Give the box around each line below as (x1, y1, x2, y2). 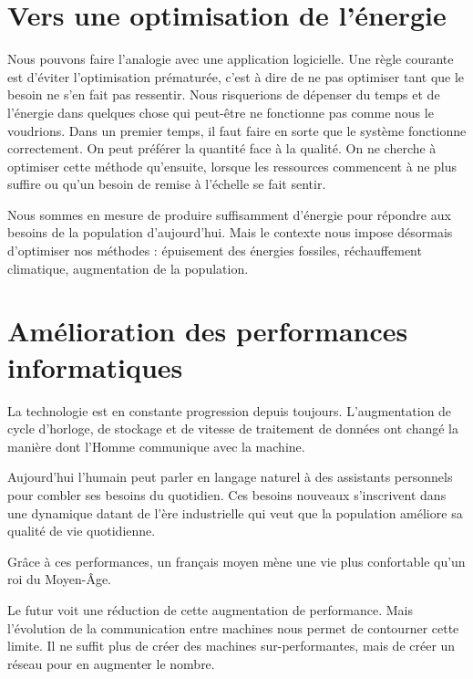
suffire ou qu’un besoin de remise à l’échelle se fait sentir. (7, 174, 326, 193)
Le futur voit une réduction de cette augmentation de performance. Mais (7, 600, 413, 619)
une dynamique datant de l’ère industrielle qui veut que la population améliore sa (7, 503, 463, 522)
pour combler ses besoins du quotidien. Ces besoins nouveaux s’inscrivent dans (7, 485, 447, 504)
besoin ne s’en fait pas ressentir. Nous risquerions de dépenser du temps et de (7, 85, 440, 104)
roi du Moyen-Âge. (7, 569, 111, 589)
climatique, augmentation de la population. (7, 258, 249, 277)
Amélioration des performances (7, 312, 408, 350)
